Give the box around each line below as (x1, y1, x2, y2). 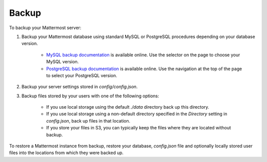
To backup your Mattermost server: (9, 25, 82, 31)
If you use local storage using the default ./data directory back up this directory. (46, 104, 210, 110)
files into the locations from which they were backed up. (9, 150, 124, 156)
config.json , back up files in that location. (46, 118, 131, 123)
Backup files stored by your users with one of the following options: (21, 93, 159, 99)
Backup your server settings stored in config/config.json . (21, 84, 138, 90)
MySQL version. (46, 59, 79, 65)
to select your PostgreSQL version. (46, 72, 117, 79)
